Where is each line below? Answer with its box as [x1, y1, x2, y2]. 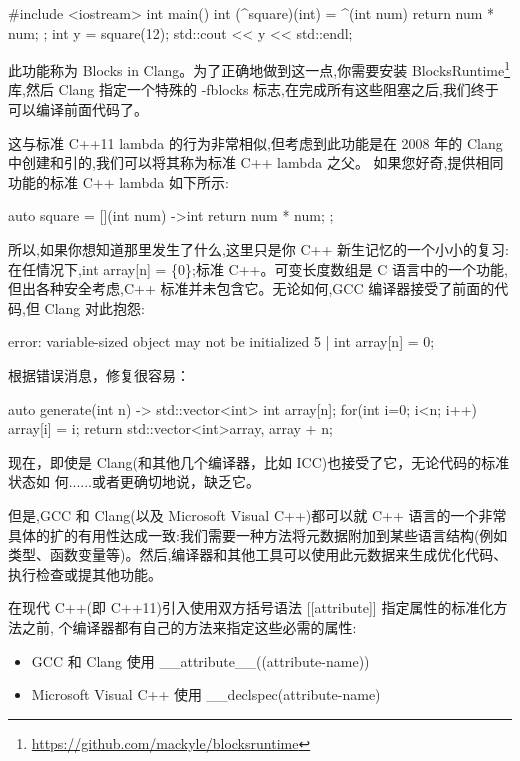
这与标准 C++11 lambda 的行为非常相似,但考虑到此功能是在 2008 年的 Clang [8, 132, 503, 153]
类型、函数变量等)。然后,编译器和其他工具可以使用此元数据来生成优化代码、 [8, 544, 508, 565]
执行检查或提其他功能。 [8, 563, 162, 584]
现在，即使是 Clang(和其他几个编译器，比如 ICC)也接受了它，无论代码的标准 [8, 451, 510, 472]
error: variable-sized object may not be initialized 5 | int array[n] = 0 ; [8, 331, 435, 352]
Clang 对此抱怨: [44, 297, 145, 318]
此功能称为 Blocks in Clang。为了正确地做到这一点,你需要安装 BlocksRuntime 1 [8, 57, 511, 80]
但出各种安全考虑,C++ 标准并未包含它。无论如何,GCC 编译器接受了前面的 [8, 278, 495, 299]
